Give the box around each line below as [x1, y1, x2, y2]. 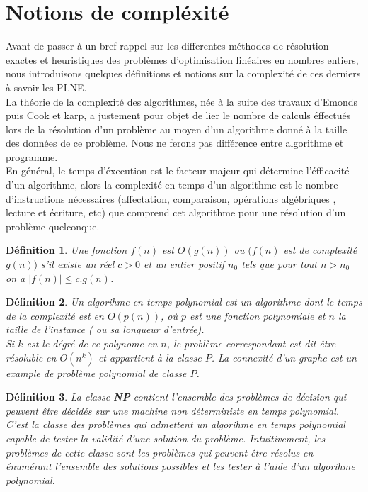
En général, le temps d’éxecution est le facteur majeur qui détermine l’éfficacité [6, 163, 350, 178]
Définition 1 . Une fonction [6, 242, 127, 257]
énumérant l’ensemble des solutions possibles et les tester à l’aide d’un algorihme [6, 459, 355, 474]
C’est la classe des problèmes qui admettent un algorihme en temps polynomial [6, 417, 345, 432]
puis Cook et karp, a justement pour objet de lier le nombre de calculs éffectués [6, 108, 351, 123]
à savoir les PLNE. [6, 79, 87, 94]
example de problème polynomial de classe [6, 365, 187, 380]
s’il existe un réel [41, 257, 115, 272]
